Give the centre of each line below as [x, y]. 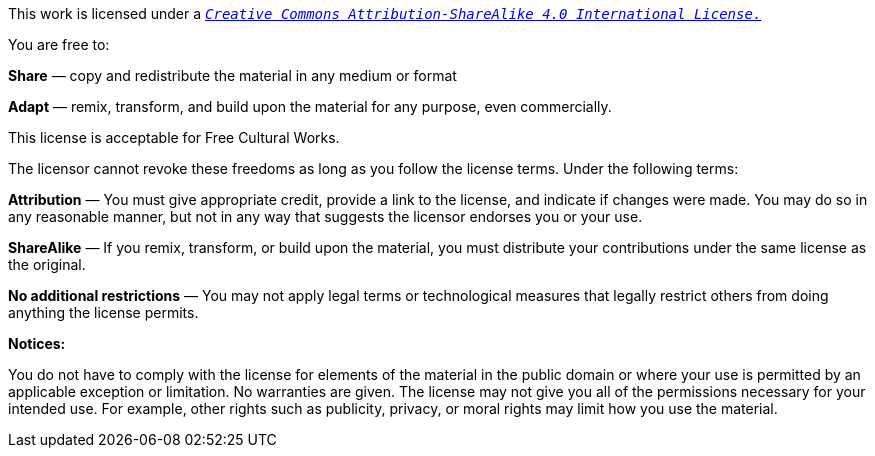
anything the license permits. [103, 312]
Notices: [37, 343]
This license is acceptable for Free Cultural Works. [174, 137]
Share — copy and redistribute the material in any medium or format [232, 75]
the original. [47, 264]
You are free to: [59, 44]
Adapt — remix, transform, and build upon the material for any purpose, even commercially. [310, 106]
